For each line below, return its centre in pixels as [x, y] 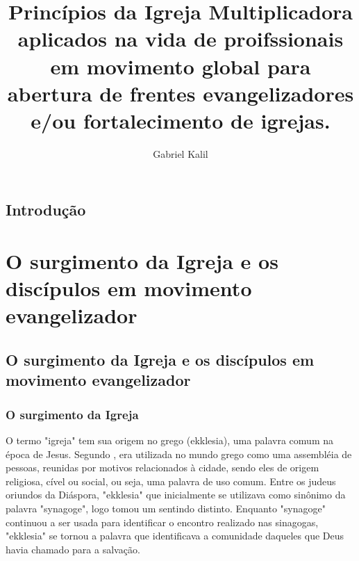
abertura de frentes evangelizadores [181, 93]
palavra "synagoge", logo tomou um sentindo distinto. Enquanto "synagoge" [166, 508]
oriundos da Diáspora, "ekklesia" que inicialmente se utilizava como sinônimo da [176, 495]
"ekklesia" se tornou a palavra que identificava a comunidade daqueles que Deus [175, 536]
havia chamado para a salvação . [73, 549]
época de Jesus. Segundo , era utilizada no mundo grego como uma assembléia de [179, 454]
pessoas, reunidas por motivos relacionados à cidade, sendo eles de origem [162, 467]
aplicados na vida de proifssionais [181, 39]
